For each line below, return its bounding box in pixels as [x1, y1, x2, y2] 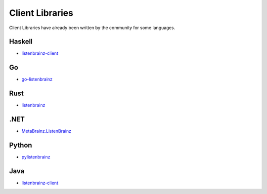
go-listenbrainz [21, 77, 53, 82]
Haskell [9, 38, 33, 46]
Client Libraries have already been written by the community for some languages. [9, 25, 176, 31]
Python [9, 141, 32, 149]
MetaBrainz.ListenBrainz [21, 128, 72, 134]
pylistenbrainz [21, 154, 50, 160]
